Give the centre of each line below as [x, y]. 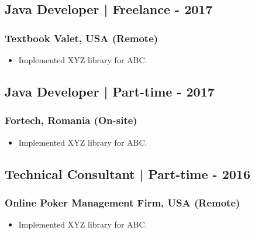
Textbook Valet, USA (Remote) [82, 38]
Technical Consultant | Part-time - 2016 [127, 173]
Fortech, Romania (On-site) [71, 120]
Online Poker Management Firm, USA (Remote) [123, 202]
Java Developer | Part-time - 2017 [110, 91]
